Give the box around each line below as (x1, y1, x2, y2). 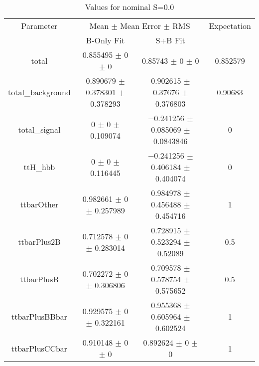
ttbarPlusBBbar (11, 311, 67, 322)
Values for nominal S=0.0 (85, 1, 174, 12)
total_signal (18, 124, 61, 135)
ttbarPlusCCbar (11, 342, 68, 354)
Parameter (21, 20, 58, 31)
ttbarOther (20, 198, 59, 210)
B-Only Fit (86, 34, 125, 46)
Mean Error (120, 20, 161, 31)
